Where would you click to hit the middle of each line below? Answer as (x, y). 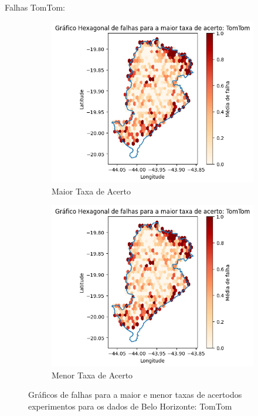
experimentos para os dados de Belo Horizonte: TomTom (130, 406)
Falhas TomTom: (35, 7)
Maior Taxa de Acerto (91, 191)
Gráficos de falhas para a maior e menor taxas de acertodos (135, 395)
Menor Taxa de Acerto (92, 375)
